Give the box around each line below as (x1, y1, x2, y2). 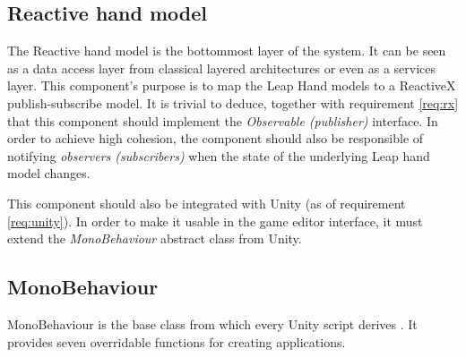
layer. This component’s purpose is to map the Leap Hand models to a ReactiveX (7, 76, 456, 95)
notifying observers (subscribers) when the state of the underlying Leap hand (7, 146, 430, 165)
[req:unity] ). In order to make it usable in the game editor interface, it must (7, 211, 423, 230)
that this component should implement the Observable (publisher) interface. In (7, 111, 438, 130)
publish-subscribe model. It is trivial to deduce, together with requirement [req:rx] (7, 93, 459, 112)
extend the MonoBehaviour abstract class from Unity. (7, 229, 302, 248)
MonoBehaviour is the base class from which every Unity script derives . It (7, 314, 418, 333)
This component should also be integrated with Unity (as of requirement (7, 193, 406, 212)
